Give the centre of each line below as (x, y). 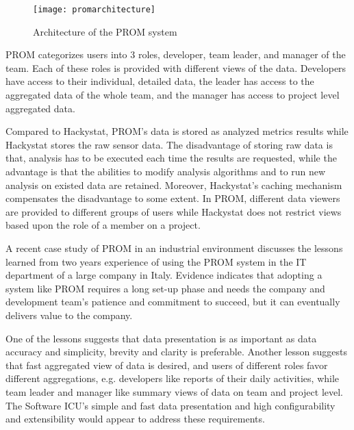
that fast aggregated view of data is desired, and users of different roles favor (167, 365)
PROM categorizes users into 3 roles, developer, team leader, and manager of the (176, 54)
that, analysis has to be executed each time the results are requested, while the (171, 158)
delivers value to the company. (69, 315)
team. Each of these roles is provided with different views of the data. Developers (176, 67)
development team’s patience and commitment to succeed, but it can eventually (173, 302)
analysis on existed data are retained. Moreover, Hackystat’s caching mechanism (174, 185)
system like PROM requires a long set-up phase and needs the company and (165, 288)
